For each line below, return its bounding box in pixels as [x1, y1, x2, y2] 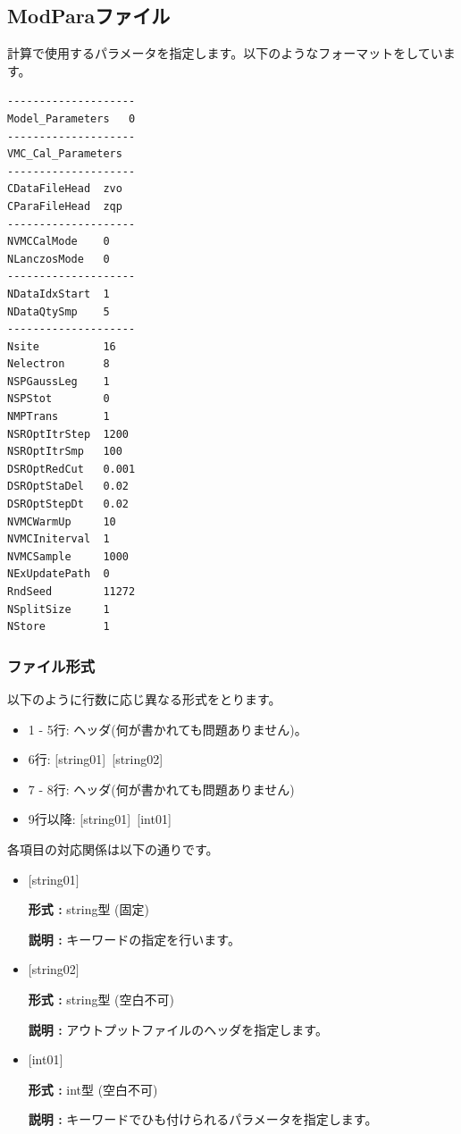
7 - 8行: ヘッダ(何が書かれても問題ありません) [28, 779, 295, 798]
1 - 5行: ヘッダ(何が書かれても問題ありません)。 [28, 719, 307, 738]
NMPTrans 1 [7, 410, 110, 424]
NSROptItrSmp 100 [7, 445, 122, 458]
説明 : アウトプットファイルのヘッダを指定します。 [28, 1020, 328, 1038]
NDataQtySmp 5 [7, 305, 110, 318]
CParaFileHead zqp [7, 199, 122, 213]
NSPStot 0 [7, 392, 110, 406]
